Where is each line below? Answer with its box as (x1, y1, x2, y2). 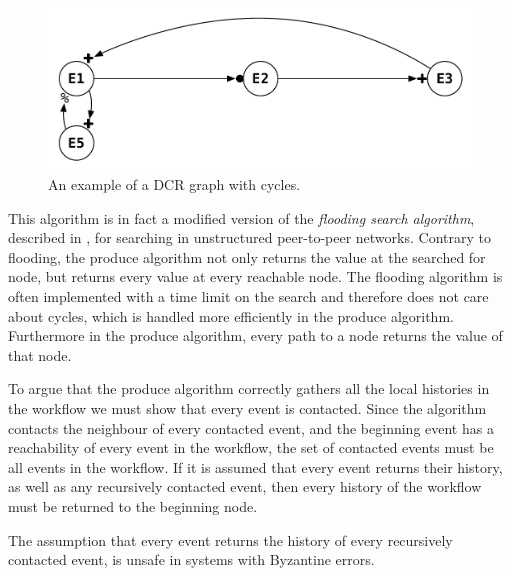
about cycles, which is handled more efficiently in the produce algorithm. (8, 305, 454, 326)
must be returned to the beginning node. (8, 495, 258, 516)
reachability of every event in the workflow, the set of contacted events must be (8, 437, 494, 458)
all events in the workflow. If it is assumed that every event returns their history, (8, 456, 503, 477)
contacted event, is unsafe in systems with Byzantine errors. (8, 549, 375, 570)
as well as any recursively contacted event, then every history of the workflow (8, 476, 482, 497)
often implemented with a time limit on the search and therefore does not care (8, 286, 489, 307)
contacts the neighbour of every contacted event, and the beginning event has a (8, 417, 494, 438)
